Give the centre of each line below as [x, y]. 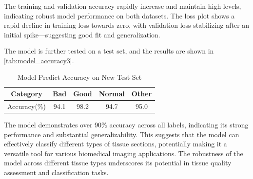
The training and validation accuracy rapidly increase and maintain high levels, [123, 6]
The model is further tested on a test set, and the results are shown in [109, 51]
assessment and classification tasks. [56, 172]
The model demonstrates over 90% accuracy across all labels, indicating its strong [126, 125]
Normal [112, 94]
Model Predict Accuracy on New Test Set [79, 77]
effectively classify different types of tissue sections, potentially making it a [116, 144]
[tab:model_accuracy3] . [39, 60]
